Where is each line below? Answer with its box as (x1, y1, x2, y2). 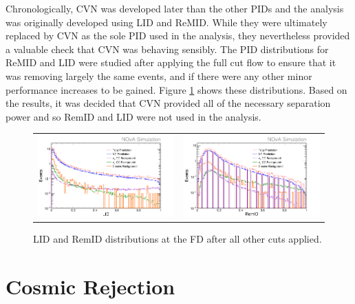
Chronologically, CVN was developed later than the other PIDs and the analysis (6, 1, 344, 15)
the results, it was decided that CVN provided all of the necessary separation (6, 96, 331, 110)
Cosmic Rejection (6, 272, 175, 300)
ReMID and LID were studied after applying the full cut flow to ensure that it (6, 55, 336, 70)
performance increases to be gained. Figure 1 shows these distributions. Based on (6, 82, 347, 97)
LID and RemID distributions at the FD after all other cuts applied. (33, 231, 322, 245)
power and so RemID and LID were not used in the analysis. (6, 109, 261, 123)
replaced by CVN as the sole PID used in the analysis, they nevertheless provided (6, 28, 350, 43)
